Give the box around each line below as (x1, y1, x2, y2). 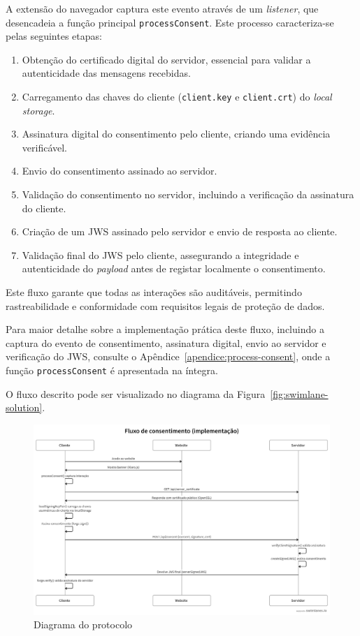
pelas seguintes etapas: (6, 29, 102, 43)
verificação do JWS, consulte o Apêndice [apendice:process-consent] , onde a (6, 349, 331, 364)
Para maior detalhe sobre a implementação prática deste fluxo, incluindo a (6, 322, 324, 337)
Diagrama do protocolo (34, 617, 133, 632)
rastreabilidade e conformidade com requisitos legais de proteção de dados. (6, 298, 325, 313)
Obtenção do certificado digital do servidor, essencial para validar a (22, 52, 311, 66)
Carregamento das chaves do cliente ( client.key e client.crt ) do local (22, 89, 332, 104)
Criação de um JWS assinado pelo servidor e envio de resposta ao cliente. (22, 224, 338, 239)
